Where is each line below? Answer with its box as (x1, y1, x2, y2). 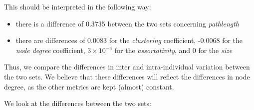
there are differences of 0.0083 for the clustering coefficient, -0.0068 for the (15, 35, 243, 45)
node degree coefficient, (15, 44, 85, 55)
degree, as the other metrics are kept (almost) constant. (4, 81, 174, 91)
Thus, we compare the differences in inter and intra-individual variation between (4, 61, 250, 72)
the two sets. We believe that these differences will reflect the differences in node (4, 71, 250, 81)
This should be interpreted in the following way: (4, 1, 151, 11)
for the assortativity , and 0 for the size (114, 44, 233, 55)
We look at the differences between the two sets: (4, 98, 151, 108)
